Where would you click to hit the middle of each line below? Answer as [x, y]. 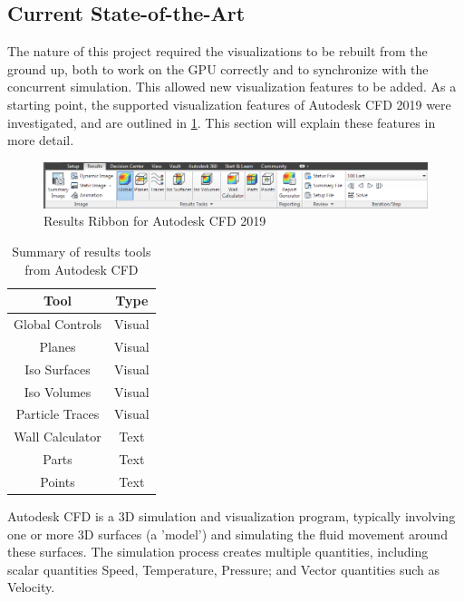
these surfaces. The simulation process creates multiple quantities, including [218, 552]
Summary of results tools [82, 251]
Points [58, 481]
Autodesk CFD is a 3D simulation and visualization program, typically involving [232, 515]
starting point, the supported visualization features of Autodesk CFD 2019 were [229, 104]
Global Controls [58, 323]
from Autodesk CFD [82, 269]
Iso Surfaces [58, 369]
